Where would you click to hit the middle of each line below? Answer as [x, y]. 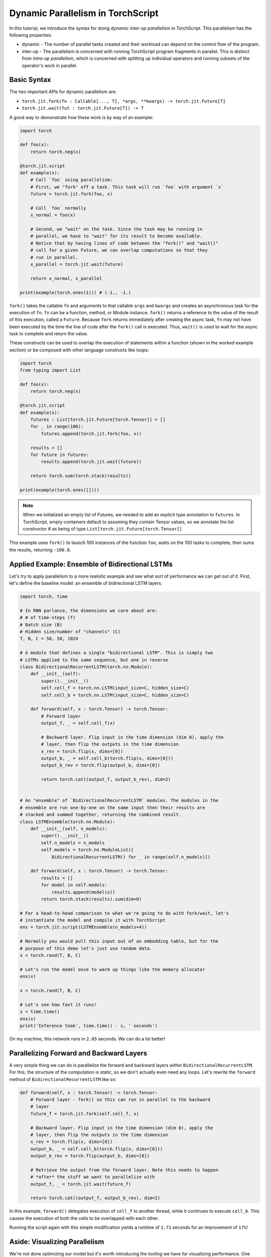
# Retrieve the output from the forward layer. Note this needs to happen [124, 1170]
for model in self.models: [74, 885]
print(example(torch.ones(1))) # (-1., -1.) [76, 292]
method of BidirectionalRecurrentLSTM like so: [63, 1079]
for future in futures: [59, 455]
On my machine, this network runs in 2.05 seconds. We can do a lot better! [87, 1039]
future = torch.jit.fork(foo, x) [72, 194]
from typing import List [50, 370]
